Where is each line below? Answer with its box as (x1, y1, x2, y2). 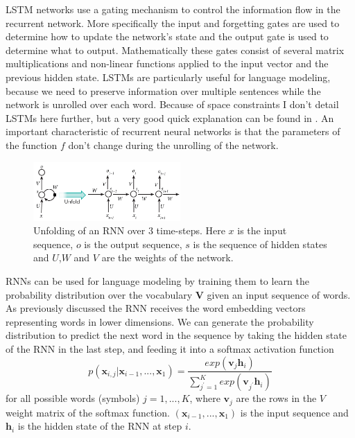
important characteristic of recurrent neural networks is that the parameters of (6, 124, 340, 139)
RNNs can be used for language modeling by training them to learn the (6, 273, 309, 288)
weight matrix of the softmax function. (6, 405, 170, 419)
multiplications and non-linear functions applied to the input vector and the (6, 56, 329, 71)
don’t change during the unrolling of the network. (68, 137, 279, 152)
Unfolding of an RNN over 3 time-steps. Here (33, 223, 225, 238)
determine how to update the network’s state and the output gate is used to (6, 29, 329, 44)
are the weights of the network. (101, 250, 234, 265)
